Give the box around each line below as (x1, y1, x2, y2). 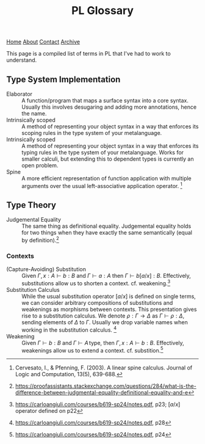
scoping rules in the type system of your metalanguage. (21, 129, 162, 136)
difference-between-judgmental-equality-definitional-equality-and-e (15, 389, 189, 396)
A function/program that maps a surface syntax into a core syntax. (21, 97, 189, 104)
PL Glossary (71, 4, 134, 18)
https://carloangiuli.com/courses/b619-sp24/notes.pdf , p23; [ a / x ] (15, 401, 181, 408)
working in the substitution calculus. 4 (21, 325, 117, 333)
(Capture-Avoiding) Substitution (6, 266, 87, 273)
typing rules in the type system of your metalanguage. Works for (21, 149, 184, 156)
